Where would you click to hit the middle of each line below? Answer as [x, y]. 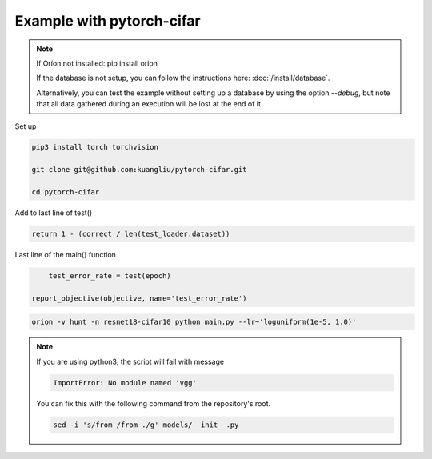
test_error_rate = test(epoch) [110, 275]
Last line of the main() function [65, 255]
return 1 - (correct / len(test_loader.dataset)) [131, 234]
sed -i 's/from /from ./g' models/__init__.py [146, 425]
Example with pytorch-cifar [108, 21]
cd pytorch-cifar [66, 192]
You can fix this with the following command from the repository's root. [154, 403]
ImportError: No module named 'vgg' [125, 383]
